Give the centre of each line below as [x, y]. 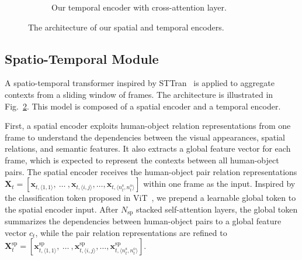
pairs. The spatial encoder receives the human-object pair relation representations [151, 171]
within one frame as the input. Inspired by [219, 184]
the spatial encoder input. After [62, 209]
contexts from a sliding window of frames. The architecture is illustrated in [139, 94]
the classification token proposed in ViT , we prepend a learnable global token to [150, 198]
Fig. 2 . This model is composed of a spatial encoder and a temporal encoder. [143, 106]
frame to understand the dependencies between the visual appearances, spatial [145, 137]
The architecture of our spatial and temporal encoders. [126, 27]
